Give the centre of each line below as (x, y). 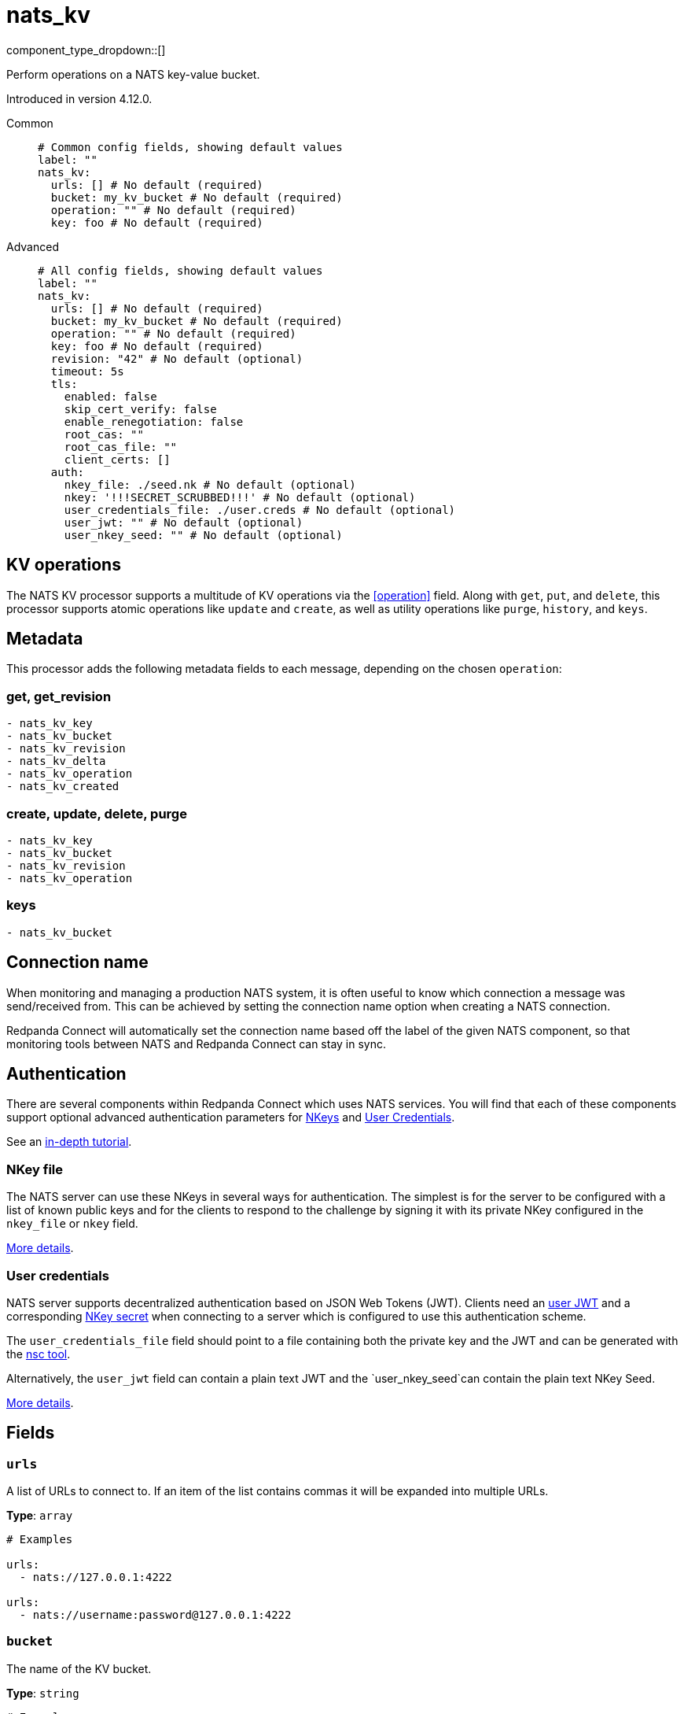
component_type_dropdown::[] (86, 50)
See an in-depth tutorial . (69, 1142)
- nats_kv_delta (56, 761)
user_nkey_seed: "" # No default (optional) (203, 535)
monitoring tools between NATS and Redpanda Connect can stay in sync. (197, 1044)
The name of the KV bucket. (79, 1668)
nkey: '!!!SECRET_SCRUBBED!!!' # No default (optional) (240, 497)
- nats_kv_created (63, 787)
